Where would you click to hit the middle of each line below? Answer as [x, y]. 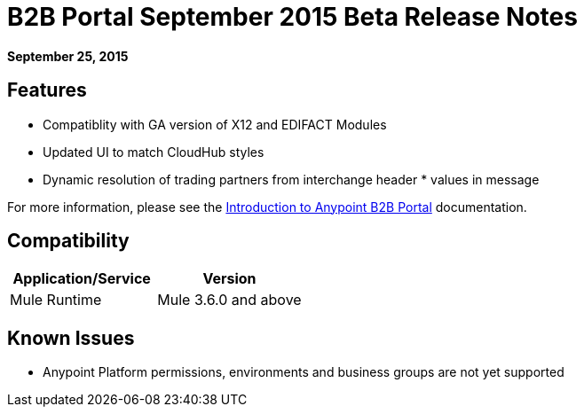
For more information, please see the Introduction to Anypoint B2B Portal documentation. [267, 207]
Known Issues [71, 338]
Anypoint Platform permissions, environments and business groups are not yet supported [304, 372]
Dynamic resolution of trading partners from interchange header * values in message [291, 179]
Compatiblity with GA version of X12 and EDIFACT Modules [215, 124]
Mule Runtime [56, 300]
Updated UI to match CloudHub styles [154, 152]
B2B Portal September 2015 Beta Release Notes [292, 17]
